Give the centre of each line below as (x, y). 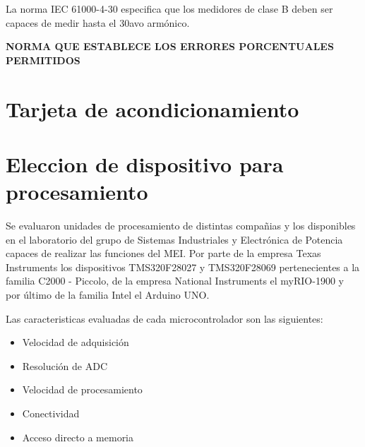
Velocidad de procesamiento (82, 389)
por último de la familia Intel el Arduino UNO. (108, 295)
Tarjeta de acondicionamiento (152, 108)
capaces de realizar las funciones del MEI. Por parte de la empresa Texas (163, 253)
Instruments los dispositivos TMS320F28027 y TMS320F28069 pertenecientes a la (183, 267)
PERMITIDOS (43, 60)
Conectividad (51, 413)
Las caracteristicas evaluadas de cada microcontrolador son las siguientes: (164, 318)
